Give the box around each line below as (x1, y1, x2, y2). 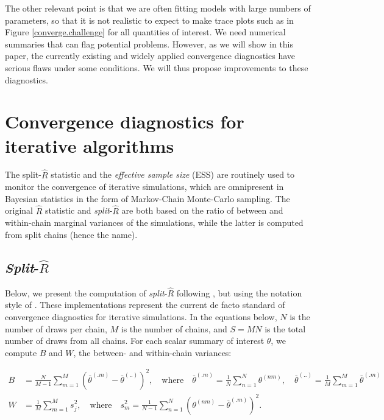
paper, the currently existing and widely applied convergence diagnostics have (5, 49, 296, 62)
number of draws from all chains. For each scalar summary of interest (5, 334, 265, 347)
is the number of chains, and (121, 322, 227, 335)
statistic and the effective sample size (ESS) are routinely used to (51, 168, 295, 181)
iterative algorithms (5, 133, 174, 158)
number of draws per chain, (5, 322, 107, 335)
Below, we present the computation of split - (5, 286, 168, 299)
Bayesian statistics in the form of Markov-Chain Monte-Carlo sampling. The (5, 192, 290, 205)
